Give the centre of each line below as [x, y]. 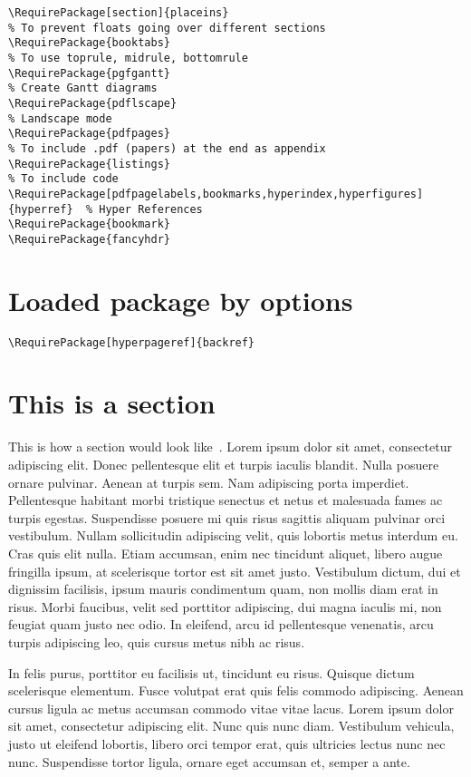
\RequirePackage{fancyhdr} [89, 239]
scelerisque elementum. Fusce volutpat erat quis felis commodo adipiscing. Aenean [236, 690]
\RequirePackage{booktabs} [89, 43]
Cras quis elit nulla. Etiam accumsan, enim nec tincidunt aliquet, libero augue [226, 553]
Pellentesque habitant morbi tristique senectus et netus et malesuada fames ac [226, 500]
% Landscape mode [60, 118]
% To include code [63, 179]
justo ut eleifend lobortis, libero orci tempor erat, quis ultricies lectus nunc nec [227, 743]
